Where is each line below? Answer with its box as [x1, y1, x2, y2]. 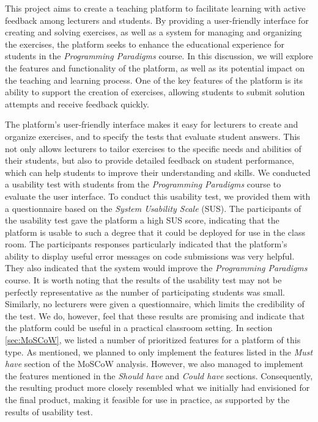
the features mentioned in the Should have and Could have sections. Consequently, [5, 369, 313, 382]
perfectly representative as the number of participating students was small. [5, 285, 285, 298]
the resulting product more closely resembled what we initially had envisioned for [5, 381, 310, 394]
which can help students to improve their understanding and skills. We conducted [5, 166, 311, 178]
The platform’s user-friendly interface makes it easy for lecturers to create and [5, 118, 298, 131]
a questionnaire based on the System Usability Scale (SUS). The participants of [5, 202, 301, 214]
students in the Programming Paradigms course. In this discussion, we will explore [5, 49, 313, 62]
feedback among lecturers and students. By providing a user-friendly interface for [5, 13, 309, 26]
